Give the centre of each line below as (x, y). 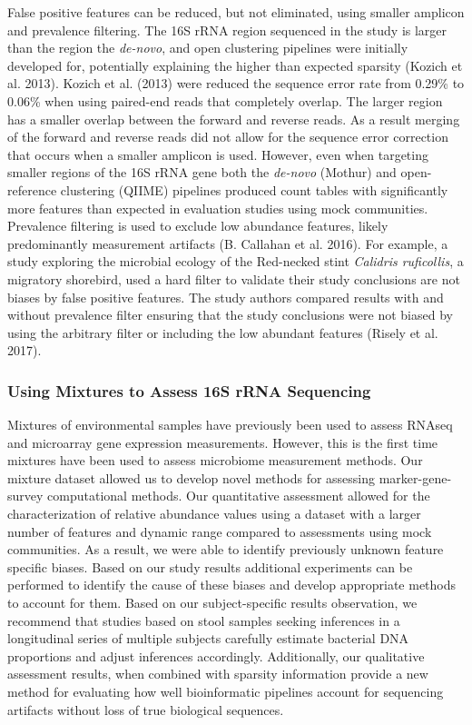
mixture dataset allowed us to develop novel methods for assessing (192, 477)
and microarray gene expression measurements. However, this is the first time (223, 442)
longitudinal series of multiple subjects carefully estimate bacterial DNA (208, 638)
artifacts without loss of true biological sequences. (146, 709)
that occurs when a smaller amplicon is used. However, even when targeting (218, 154)
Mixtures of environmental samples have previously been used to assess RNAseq (230, 425)
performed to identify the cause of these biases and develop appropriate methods (232, 585)
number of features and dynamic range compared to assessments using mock (220, 531)
